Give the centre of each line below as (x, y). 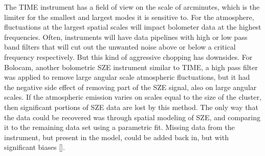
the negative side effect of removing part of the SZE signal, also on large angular (130, 87)
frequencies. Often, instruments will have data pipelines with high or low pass (126, 37)
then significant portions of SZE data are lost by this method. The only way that (131, 107)
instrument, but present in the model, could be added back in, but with (116, 137)
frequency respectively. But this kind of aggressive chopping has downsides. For (128, 57)
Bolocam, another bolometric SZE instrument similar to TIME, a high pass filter (131, 67)
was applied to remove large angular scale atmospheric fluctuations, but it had (127, 77)
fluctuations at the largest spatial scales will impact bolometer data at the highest (133, 27)
